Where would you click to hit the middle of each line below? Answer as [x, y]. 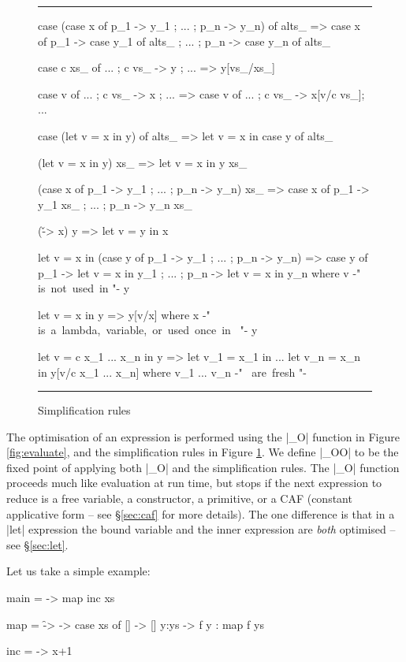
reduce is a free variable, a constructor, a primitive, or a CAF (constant [179, 498]
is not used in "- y [84, 288]
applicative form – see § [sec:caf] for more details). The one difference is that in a [201, 513]
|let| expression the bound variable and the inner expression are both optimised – [201, 529]
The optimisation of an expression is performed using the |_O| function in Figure [203, 436]
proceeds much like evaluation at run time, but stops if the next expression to [194, 483]
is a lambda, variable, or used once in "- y [148, 330]
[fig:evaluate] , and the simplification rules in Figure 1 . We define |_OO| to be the [203, 452]
